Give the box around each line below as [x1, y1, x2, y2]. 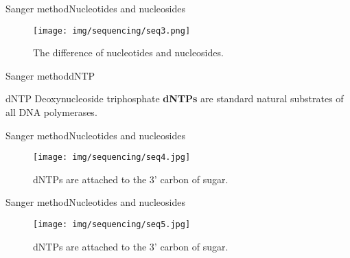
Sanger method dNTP [5, 68, 95, 82]
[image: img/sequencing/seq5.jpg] [33, 220, 191, 230]
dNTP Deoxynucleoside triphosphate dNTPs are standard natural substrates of [5, 91, 344, 106]
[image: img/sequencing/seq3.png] [33, 25, 191, 36]
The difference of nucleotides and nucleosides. [33, 45, 224, 60]
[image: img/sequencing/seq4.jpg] [33, 152, 191, 163]
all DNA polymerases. [5, 105, 97, 119]
